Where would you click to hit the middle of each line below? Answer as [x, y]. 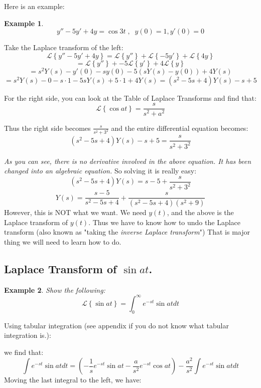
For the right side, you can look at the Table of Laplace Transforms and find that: [130, 98]
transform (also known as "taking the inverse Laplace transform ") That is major [127, 232]
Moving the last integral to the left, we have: [73, 380]
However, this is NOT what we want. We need [75, 212]
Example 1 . [24, 23]
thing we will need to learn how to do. [63, 242]
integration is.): [28, 335]
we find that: [24, 352]
